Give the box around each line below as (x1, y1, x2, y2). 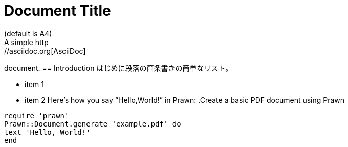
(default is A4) (4, 29, 52, 38)
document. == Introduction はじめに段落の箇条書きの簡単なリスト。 (4, 63, 233, 72)
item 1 (25, 79, 44, 89)
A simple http (4, 37, 49, 47)
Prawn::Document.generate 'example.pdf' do (4, 119, 181, 128)
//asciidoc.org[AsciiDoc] (4, 46, 86, 55)
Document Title (4, 2, 111, 19)
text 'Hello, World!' (4, 128, 91, 136)
